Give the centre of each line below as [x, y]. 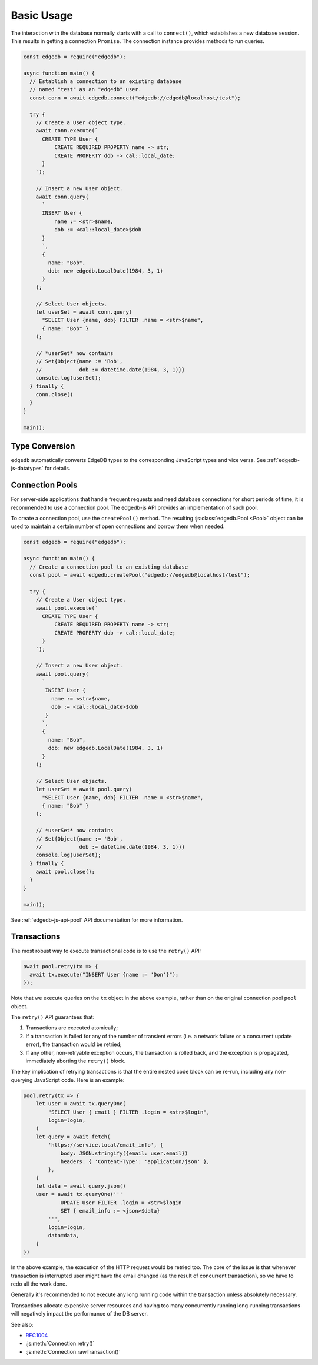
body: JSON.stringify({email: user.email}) [124, 1153]
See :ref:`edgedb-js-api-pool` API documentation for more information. [97, 920]
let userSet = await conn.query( [84, 312]
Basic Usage [42, 15]
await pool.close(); [65, 872]
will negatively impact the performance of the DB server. [79, 1314]
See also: [22, 1324]
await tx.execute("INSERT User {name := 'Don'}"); [104, 974]
